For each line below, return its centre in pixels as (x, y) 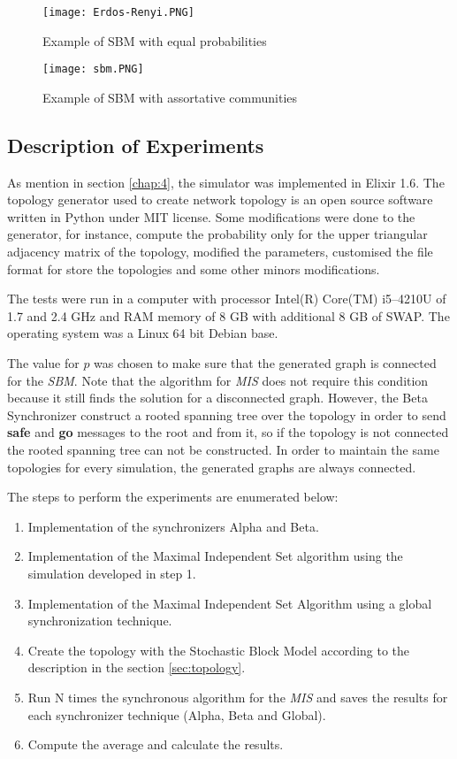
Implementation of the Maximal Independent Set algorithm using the (215, 556)
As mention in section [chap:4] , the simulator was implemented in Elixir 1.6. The (226, 182)
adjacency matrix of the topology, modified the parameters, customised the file (220, 252)
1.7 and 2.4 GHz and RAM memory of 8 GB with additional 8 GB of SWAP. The (228, 315)
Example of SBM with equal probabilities (155, 40)
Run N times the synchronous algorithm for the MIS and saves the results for (238, 697)
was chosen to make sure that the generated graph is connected (265, 363)
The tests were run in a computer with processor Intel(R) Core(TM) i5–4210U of (227, 299)
